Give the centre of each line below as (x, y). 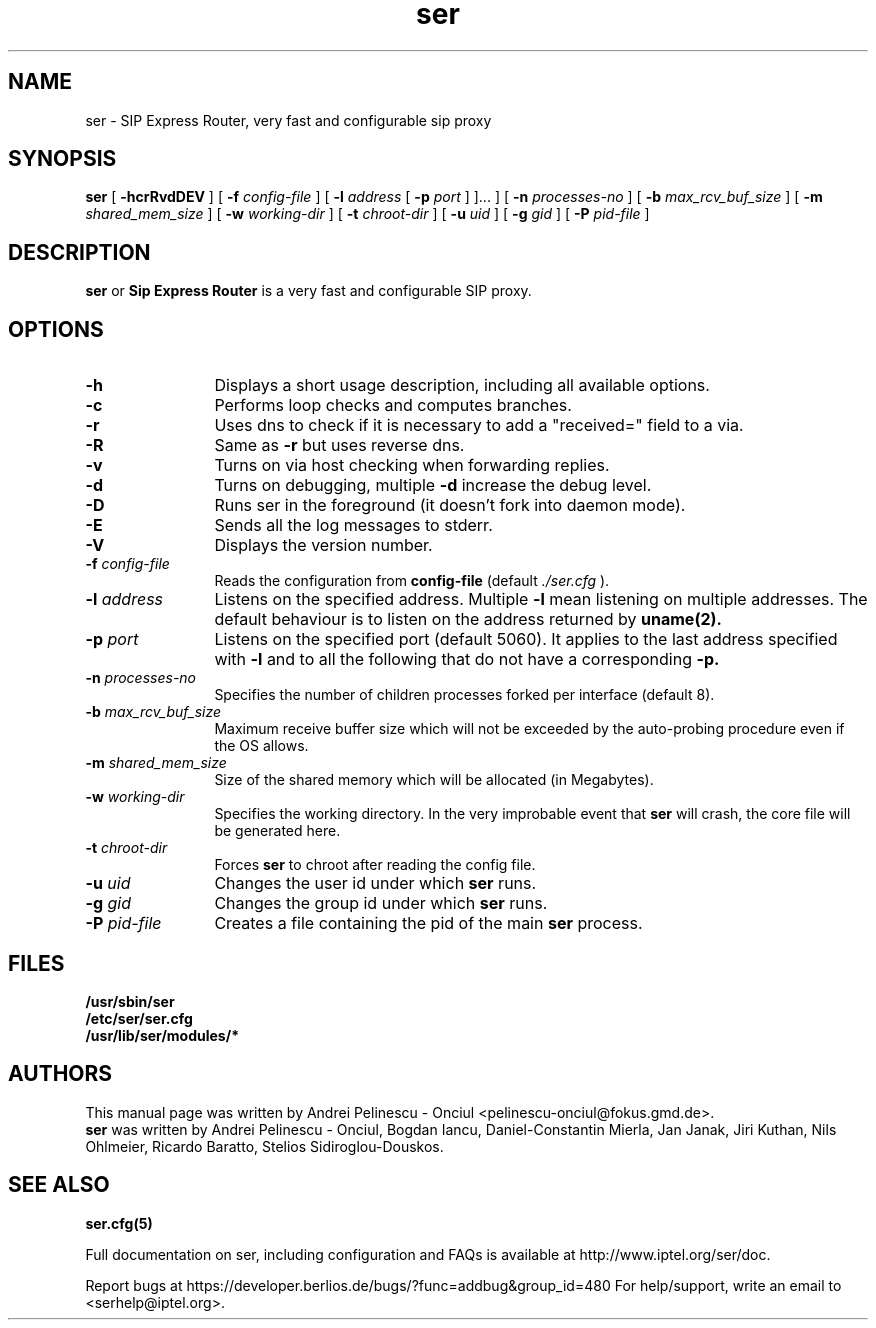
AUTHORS (60, 1074)
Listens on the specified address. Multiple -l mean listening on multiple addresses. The (541, 599)
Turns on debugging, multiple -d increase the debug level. (433, 485)
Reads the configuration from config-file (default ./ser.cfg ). (412, 581)
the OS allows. (261, 746)
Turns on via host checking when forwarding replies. (412, 465)
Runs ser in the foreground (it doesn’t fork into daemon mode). (450, 505)
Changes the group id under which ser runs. (381, 903)
